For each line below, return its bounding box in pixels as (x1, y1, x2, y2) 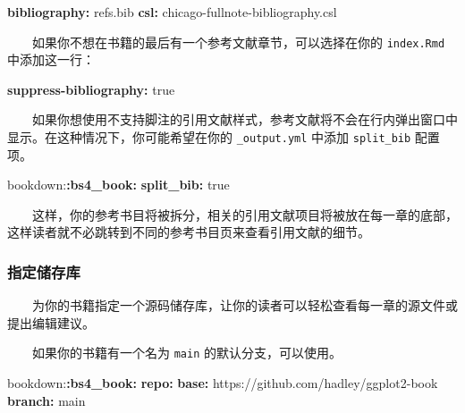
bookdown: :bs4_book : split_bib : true (7, 175, 230, 194)
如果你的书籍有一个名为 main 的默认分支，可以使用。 (32, 343, 342, 362)
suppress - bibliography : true (7, 80, 175, 98)
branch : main (7, 391, 86, 409)
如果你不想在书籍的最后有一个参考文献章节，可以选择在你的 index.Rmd (32, 32, 445, 51)
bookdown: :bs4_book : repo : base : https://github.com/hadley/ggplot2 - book (7, 374, 438, 392)
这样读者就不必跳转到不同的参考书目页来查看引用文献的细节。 (7, 223, 370, 241)
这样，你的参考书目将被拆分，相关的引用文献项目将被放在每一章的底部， (32, 205, 458, 223)
